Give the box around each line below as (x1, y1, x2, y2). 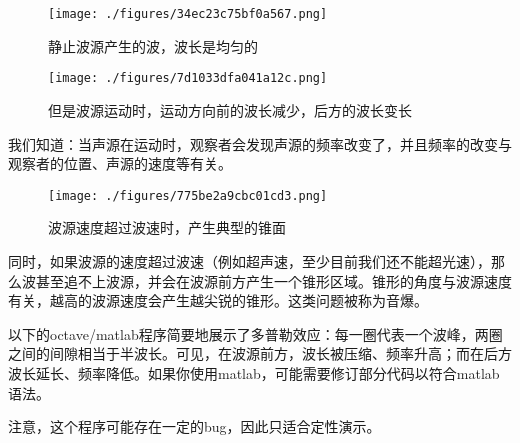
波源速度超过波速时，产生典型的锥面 (48, 217, 286, 238)
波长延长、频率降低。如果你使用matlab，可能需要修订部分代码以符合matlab (8, 362, 500, 383)
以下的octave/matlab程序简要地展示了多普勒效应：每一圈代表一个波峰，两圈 (8, 323, 503, 344)
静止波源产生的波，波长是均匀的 (48, 35, 258, 56)
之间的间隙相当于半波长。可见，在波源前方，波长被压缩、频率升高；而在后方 (8, 343, 512, 364)
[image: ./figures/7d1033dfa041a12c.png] (48, 71, 328, 86)
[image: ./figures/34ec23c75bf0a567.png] (48, 7, 328, 21)
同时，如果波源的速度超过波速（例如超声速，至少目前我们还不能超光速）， (8, 250, 491, 271)
